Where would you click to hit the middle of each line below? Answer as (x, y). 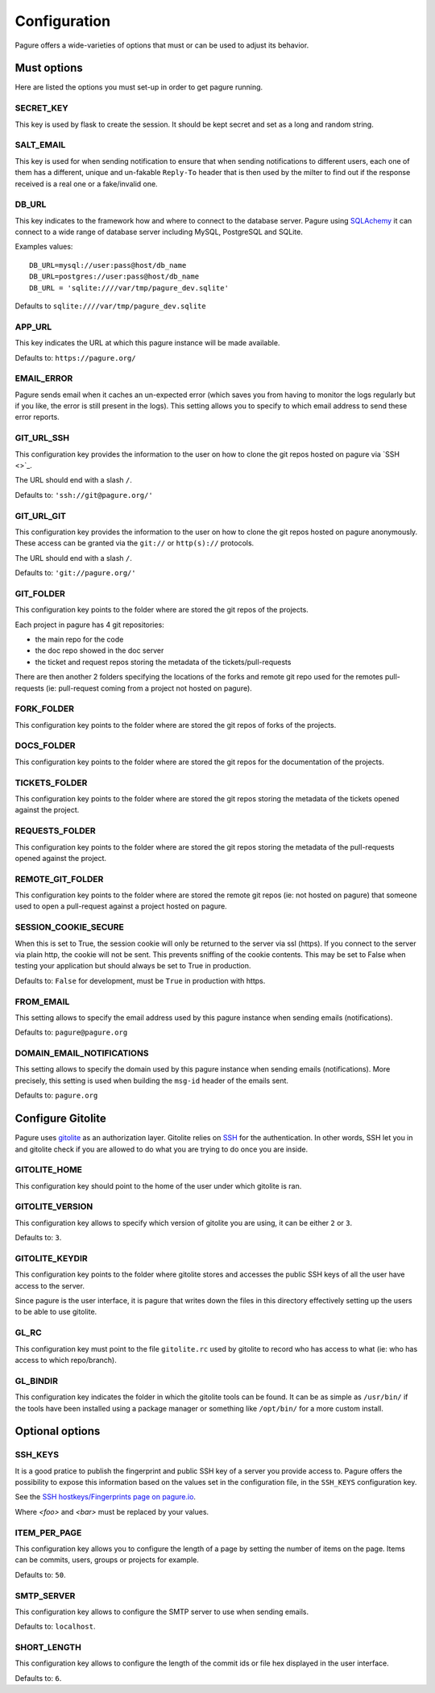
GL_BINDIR (36, 1381)
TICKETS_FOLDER (51, 783)
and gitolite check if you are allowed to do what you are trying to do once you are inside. (162, 1149)
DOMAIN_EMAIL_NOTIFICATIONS (82, 1053)
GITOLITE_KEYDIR (51, 1258)
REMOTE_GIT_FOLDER (59, 879)
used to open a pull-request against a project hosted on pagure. (121, 906)
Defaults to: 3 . (38, 1238)
